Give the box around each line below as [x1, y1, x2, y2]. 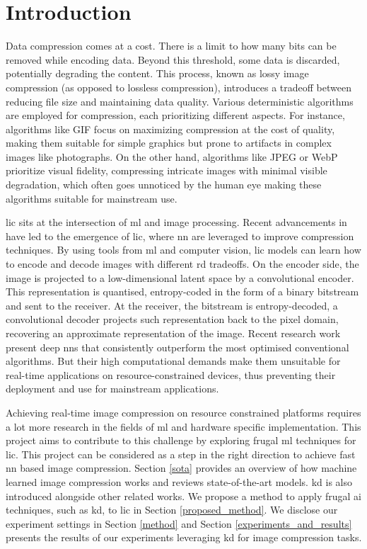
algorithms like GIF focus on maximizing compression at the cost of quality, [6, 121, 335, 136]
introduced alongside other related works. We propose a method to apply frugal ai [6, 488, 361, 503]
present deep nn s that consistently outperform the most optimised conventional [6, 339, 349, 354]
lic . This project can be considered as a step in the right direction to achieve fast [6, 446, 356, 461]
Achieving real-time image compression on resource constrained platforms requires [6, 404, 361, 419]
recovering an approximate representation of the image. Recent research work [6, 326, 341, 340]
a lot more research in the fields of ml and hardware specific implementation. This [6, 419, 361, 434]
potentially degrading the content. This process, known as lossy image [6, 66, 309, 81]
